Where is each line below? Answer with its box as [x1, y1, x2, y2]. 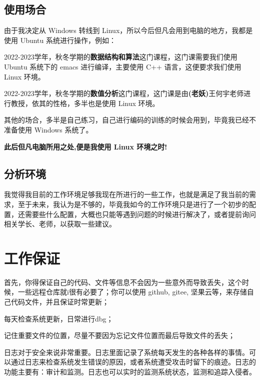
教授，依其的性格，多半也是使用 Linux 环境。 [10, 97, 159, 108]
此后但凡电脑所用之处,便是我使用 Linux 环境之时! [4, 141, 167, 151]
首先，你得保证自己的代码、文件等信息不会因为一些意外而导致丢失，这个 [4, 276, 242, 287]
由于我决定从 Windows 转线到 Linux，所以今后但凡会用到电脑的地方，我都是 [4, 25, 253, 35]
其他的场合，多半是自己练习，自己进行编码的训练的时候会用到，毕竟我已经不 [4, 114, 256, 125]
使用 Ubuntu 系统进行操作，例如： [4, 34, 116, 45]
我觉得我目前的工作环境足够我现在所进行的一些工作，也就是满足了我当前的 [4, 189, 249, 199]
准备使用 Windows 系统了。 [4, 124, 93, 134]
